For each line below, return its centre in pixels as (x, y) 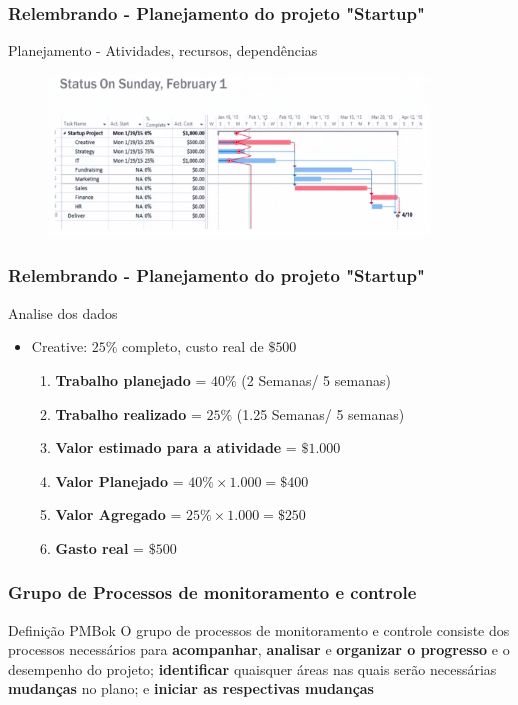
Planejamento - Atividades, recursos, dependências (163, 50)
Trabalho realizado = (128, 413)
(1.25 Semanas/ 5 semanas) (320, 413)
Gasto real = (99, 547)
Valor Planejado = (119, 480)
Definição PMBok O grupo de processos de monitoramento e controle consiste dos (259, 629)
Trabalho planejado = (131, 379)
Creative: (59, 346)
